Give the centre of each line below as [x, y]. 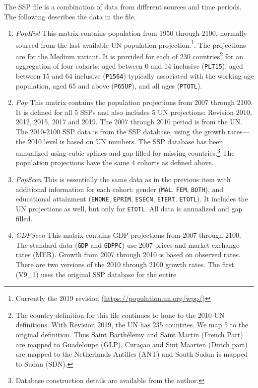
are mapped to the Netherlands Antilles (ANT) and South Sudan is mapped [132, 354]
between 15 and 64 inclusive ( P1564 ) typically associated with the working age [135, 75]
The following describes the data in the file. [70, 16]
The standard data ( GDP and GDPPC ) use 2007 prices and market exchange [128, 244]
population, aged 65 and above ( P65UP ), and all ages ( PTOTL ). [109, 85]
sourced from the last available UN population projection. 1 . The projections [131, 44]
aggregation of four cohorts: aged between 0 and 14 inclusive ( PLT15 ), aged [129, 66]
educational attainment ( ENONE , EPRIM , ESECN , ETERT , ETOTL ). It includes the [132, 199]
